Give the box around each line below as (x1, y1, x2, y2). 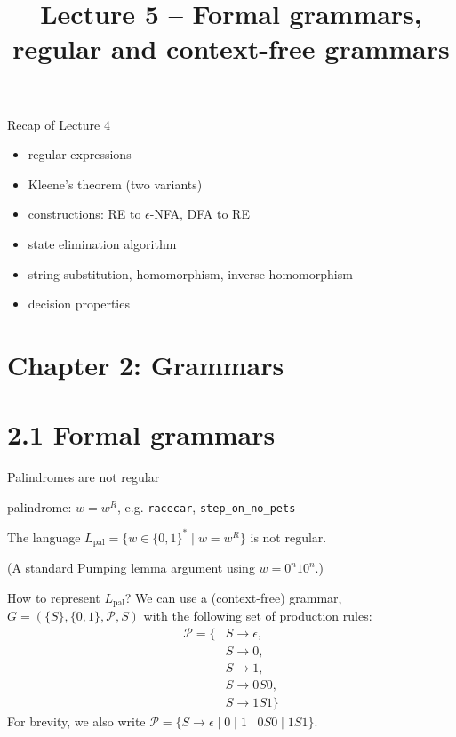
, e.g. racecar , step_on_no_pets (117, 497, 296, 516)
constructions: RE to (28, 204, 141, 223)
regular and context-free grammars (12, 30, 450, 67)
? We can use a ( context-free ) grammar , (124, 589, 342, 607)
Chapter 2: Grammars (7, 346, 284, 382)
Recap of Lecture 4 (7, 115, 110, 133)
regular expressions (28, 145, 132, 164)
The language (7, 527, 81, 546)
